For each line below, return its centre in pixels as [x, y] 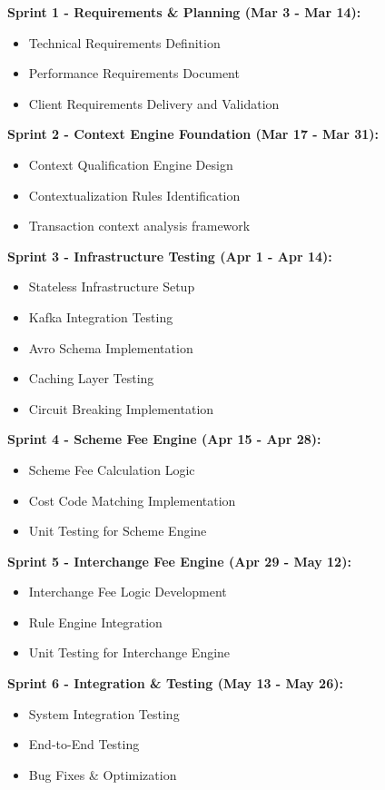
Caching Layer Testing [91, 378]
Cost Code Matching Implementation [132, 500]
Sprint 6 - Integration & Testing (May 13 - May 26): [175, 683]
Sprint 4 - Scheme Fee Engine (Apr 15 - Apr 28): [164, 439]
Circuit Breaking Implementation [121, 408]
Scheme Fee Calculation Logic [112, 469]
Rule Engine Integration [95, 622]
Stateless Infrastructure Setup [112, 286]
